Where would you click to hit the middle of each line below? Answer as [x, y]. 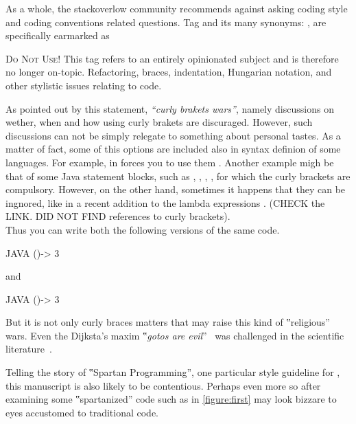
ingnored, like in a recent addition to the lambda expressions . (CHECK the [165, 202]
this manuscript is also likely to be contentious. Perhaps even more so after [163, 385]
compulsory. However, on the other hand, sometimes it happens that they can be [176, 189]
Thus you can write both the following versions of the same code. [143, 229]
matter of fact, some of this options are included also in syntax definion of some [173, 149]
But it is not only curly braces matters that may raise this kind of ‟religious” [168, 322]
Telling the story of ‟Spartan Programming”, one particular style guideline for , [173, 372]
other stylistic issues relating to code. [84, 85]
